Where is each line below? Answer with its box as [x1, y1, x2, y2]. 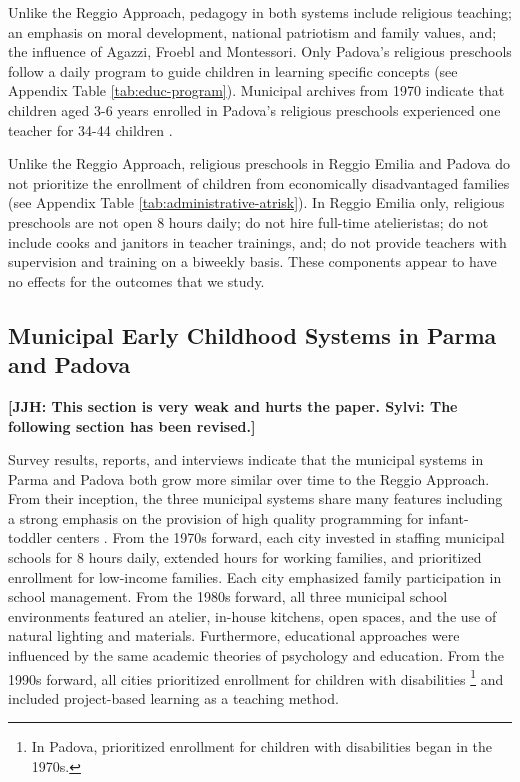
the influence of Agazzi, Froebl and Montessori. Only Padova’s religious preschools [8, 41, 512, 62]
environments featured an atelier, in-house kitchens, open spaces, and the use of [8, 605, 497, 626]
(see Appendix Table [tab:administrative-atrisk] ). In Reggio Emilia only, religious [8, 192, 505, 213]
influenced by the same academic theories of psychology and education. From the [8, 645, 504, 666]
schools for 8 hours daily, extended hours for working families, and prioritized [8, 547, 482, 568]
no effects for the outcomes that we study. [8, 270, 265, 291]
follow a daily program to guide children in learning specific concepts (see [8, 60, 458, 81]
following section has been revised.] [8, 415, 256, 436]
